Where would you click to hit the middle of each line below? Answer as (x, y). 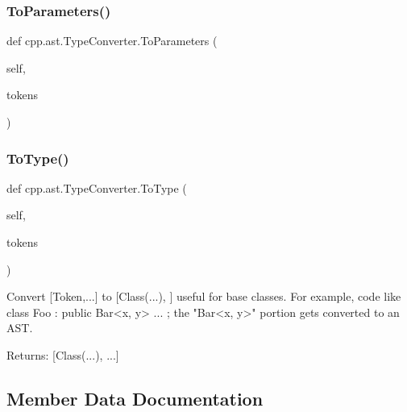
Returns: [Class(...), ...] (63, 354)
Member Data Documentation (135, 398)
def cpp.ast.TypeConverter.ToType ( (97, 187)
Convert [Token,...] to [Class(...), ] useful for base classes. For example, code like (204, 296)
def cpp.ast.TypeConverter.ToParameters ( (112, 41)
